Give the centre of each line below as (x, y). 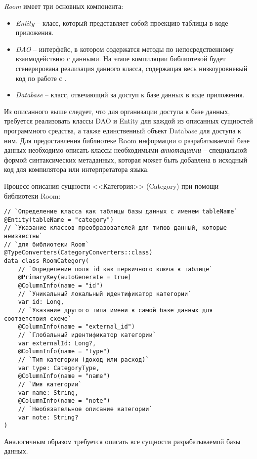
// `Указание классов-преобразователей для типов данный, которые (116, 228)
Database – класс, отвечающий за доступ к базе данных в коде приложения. (130, 95)
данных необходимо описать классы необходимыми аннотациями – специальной (126, 150)
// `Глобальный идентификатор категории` (87, 335)
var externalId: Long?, (57, 343)
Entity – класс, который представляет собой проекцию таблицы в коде (122, 22)
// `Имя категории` (50, 384)
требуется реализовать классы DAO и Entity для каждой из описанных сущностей (128, 121)
